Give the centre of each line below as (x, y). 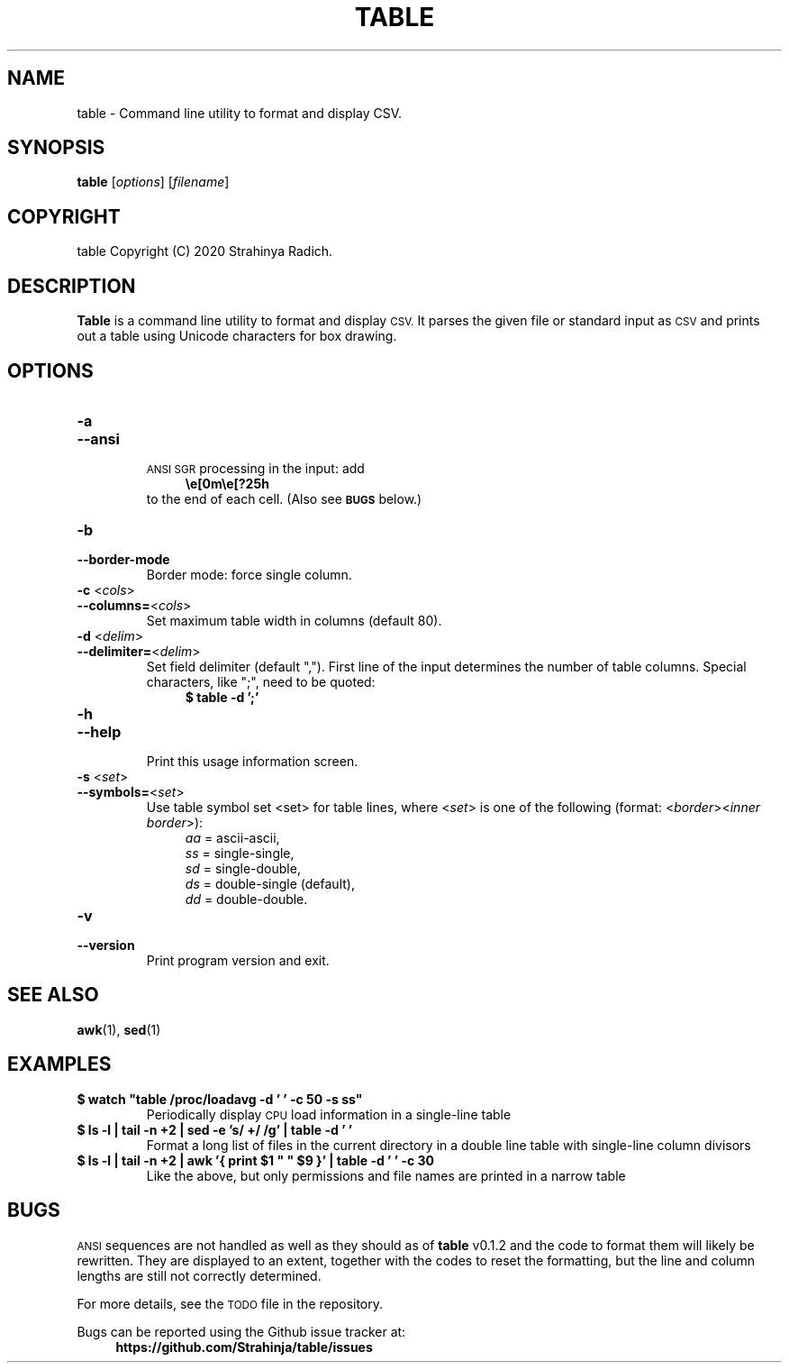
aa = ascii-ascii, (232, 837)
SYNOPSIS (56, 148)
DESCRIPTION (72, 286)
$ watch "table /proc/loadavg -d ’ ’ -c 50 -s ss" (220, 1099)
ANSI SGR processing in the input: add (255, 468)
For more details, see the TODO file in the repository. (230, 1303)
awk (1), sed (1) (119, 1029)
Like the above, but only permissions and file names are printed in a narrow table (386, 1175)
